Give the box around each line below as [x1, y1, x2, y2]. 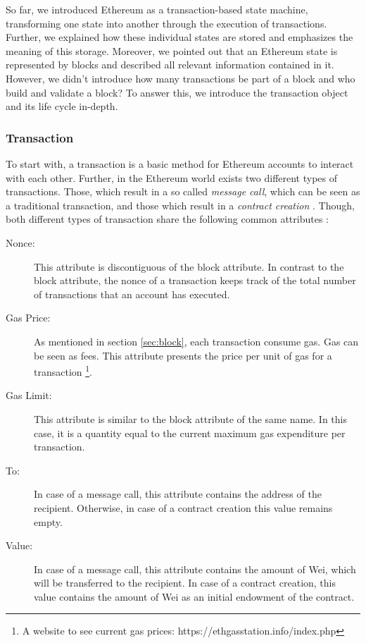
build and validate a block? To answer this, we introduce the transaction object [6, 85, 348, 99]
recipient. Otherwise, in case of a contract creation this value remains [34, 500, 333, 515]
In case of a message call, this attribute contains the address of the [34, 486, 322, 501]
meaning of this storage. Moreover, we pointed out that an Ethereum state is [6, 43, 338, 58]
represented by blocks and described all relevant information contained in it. [6, 57, 334, 72]
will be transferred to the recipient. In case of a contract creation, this [34, 575, 336, 590]
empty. [34, 514, 63, 529]
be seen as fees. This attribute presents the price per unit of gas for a [34, 348, 332, 362]
